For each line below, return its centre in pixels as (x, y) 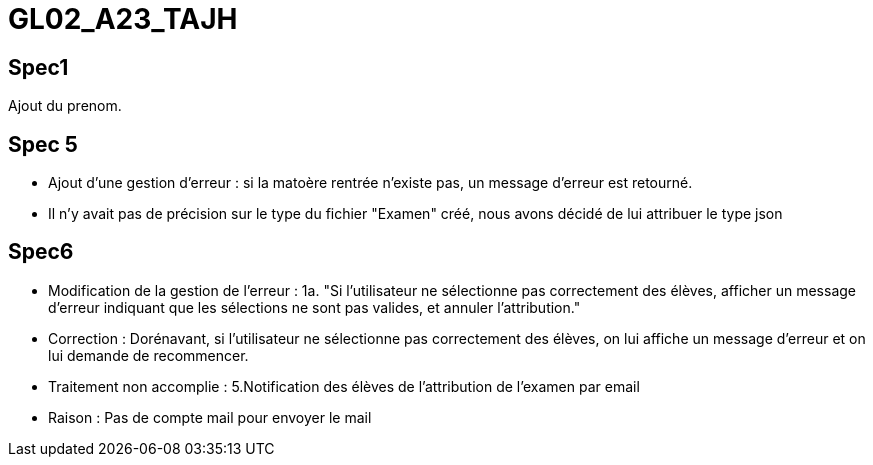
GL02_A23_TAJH (123, 19)
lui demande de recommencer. (148, 355)
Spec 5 (43, 144)
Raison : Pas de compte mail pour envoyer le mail (210, 417)
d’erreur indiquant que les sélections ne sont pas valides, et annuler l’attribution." (314, 307)
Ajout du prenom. (65, 106)
